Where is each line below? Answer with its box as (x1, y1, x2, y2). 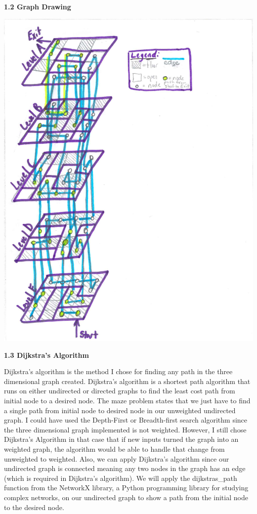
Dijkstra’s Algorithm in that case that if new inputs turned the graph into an (4, 434, 239, 444)
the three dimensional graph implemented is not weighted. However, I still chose (4, 424, 247, 434)
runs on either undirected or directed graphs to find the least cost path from (4, 385, 235, 396)
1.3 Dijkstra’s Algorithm (4, 349, 89, 360)
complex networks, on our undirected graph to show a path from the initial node (4, 492, 248, 502)
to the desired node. (4, 502, 64, 512)
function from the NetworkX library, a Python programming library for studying (4, 482, 249, 493)
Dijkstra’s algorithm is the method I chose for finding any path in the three (4, 366, 233, 377)
